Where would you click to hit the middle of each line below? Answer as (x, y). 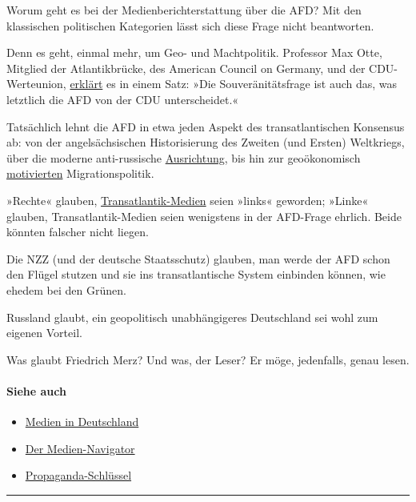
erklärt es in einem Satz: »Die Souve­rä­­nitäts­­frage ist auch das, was (234, 84)
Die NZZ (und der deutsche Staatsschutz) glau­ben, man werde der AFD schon (198, 258)
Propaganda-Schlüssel (78, 475)
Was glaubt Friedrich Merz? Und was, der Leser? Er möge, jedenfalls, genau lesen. (208, 359)
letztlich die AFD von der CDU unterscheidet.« (123, 99)
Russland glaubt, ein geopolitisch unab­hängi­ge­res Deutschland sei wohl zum (192, 317)
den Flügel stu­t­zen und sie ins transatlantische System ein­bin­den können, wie (196, 274)
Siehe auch (36, 390)
